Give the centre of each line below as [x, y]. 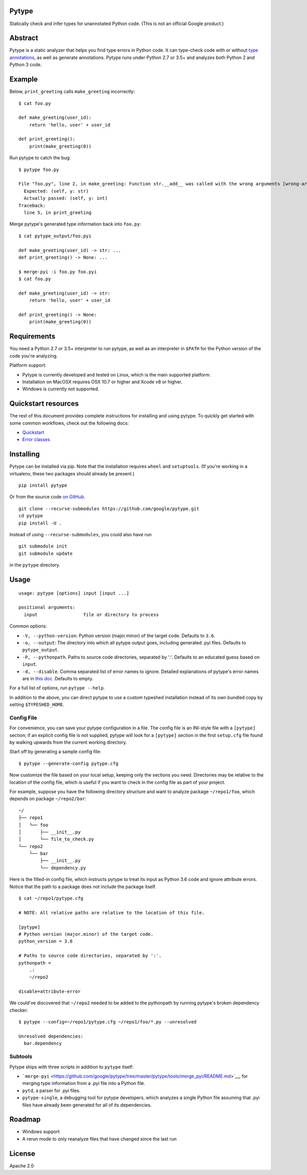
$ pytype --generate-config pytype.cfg [69, 763]
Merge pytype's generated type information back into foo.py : [75, 224]
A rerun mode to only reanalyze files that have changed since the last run [99, 1139]
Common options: [28, 626]
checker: [19, 1010]
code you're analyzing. [34, 355]
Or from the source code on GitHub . [47, 497]
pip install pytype [43, 486]
